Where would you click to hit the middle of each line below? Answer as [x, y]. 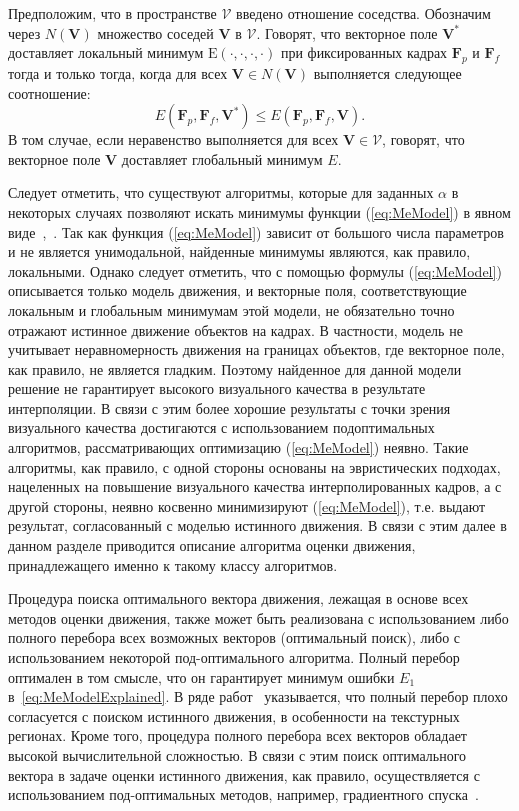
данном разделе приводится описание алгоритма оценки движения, [212, 545]
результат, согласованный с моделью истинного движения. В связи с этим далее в [257, 525]
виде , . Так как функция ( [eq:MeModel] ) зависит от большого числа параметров [256, 231]
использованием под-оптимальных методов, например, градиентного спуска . [243, 794]
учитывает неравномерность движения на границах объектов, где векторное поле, [256, 349]
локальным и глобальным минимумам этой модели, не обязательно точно [231, 309]
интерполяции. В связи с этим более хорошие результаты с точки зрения [229, 407]
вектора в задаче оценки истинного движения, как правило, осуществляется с [244, 774]
